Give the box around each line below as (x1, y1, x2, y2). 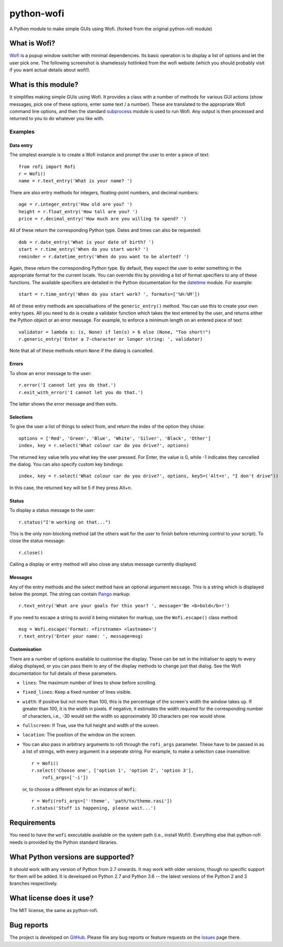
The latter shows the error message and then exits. (9, 401, 118, 407)
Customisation (9, 646, 42, 653)
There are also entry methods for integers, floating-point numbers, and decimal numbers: (9, 189, 199, 195)
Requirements (9, 819, 56, 827)
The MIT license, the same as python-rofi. (9, 907, 99, 914)
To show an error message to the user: (9, 370, 92, 376)
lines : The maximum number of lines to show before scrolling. (22, 680, 157, 686)
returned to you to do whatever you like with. (9, 116, 105, 122)
